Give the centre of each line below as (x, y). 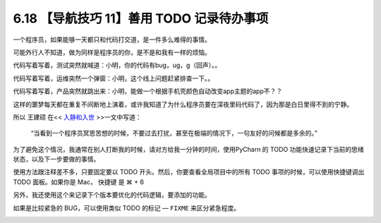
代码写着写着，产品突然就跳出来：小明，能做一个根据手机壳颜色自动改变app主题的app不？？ (148, 91)
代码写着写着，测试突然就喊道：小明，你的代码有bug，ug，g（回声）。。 (117, 65)
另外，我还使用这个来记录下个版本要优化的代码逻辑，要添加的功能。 (112, 195)
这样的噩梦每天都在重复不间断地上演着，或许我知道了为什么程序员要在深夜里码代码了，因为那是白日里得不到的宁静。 (183, 104)
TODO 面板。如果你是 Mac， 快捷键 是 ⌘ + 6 (79, 182)
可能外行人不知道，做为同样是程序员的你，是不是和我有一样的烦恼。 (112, 52)
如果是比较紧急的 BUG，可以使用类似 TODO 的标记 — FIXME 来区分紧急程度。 (126, 207)
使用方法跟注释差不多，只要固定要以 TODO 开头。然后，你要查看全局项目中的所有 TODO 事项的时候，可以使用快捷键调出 (189, 172)
